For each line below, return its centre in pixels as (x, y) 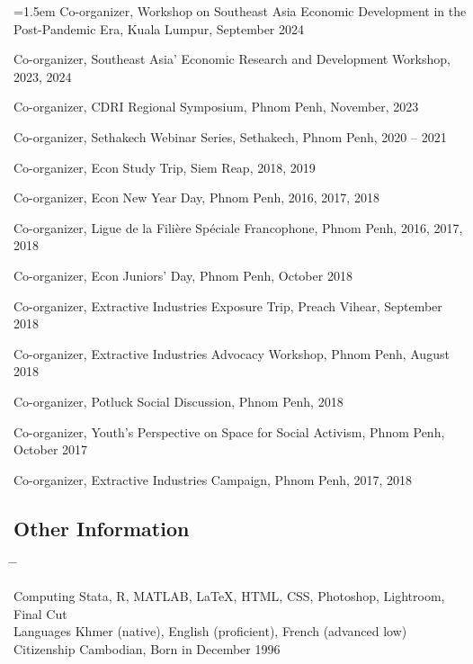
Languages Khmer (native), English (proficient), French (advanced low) (210, 631)
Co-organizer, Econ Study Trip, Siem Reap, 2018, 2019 (165, 167)
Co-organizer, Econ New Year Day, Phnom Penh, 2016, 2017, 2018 (196, 197)
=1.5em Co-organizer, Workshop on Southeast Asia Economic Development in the (240, 11)
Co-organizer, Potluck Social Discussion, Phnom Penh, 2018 (178, 401)
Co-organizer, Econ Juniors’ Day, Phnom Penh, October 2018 (183, 275)
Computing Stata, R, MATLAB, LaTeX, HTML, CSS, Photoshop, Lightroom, (229, 596)
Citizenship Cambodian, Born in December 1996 (147, 648)
